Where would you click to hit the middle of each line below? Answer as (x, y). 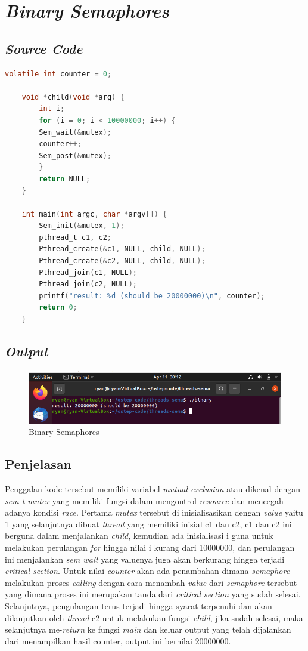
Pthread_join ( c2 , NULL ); (88, 284)
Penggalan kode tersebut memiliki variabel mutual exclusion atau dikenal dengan (153, 489)
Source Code (44, 48)
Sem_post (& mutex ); (75, 155)
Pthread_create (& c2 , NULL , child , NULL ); (122, 261)
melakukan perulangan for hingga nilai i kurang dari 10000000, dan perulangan (150, 547)
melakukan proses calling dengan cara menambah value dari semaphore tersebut (151, 582)
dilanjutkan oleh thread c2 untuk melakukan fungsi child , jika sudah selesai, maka (154, 617)
